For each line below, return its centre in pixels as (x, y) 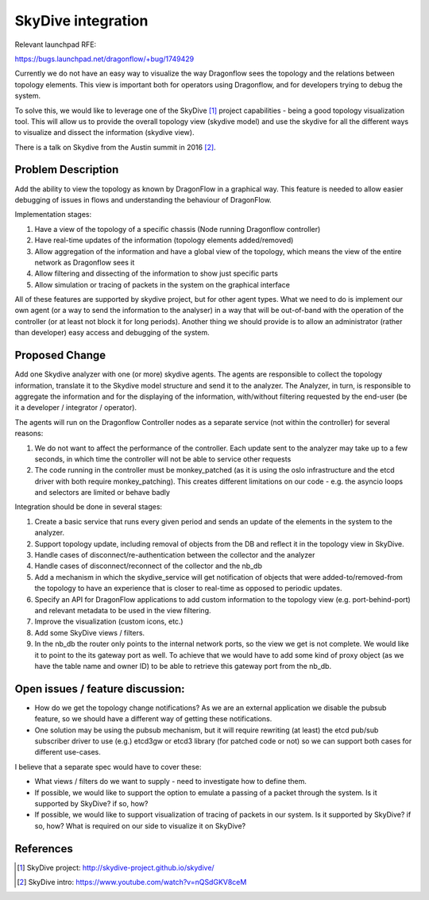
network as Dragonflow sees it (85, 262)
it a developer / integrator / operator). (76, 408)
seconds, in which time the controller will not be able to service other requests (163, 459)
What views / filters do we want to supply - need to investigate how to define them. (171, 782)
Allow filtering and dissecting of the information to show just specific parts (156, 273)
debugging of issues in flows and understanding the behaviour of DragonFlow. (143, 199)
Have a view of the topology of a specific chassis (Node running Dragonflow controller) (178, 229)
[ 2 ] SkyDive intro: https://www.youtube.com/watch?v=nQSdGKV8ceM (132, 883)
